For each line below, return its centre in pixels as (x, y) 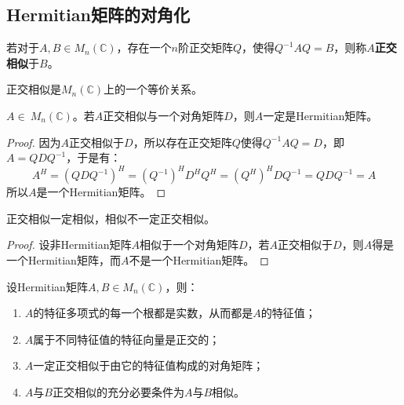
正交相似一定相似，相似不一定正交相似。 (111, 218)
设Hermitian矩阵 (47, 286)
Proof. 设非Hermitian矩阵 (69, 244)
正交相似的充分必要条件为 (118, 392)
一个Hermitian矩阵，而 (64, 260)
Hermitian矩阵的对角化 (98, 15)
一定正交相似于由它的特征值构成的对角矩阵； (149, 365)
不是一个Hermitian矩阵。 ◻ (199, 260)
